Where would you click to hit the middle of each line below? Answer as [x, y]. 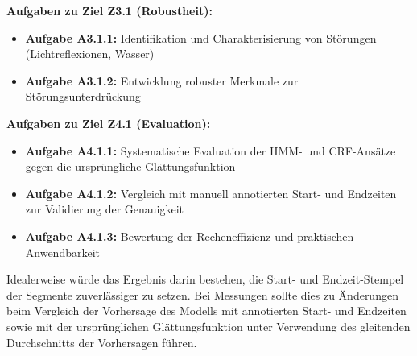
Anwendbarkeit [63, 252]
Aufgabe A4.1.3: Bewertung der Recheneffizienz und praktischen [190, 236]
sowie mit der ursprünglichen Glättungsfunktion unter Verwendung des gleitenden [208, 326]
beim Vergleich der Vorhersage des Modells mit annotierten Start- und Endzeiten [206, 310]
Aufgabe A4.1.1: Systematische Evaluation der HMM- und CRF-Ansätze [211, 150]
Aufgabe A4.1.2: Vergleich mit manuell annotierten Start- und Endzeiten [211, 193]
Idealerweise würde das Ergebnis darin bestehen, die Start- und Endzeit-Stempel [205, 279]
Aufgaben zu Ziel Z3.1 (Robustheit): [109, 10]
